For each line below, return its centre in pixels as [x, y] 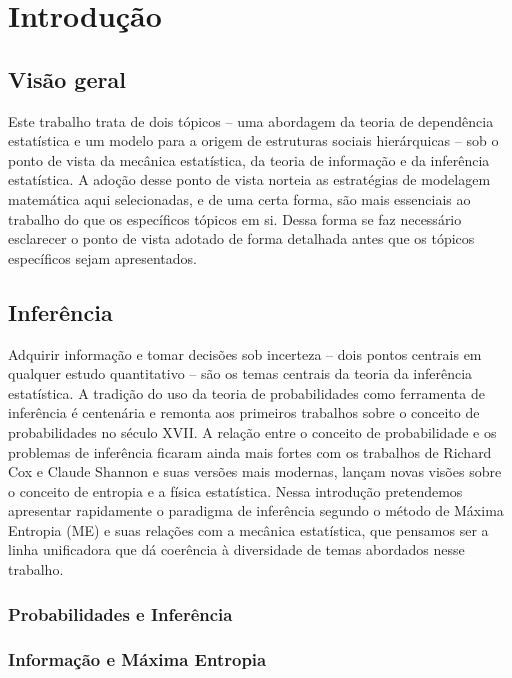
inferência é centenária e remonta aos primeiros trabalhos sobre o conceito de [244, 412]
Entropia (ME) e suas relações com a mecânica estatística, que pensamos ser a [248, 529]
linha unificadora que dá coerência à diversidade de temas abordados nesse [236, 549]
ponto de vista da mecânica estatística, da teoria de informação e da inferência [249, 159]
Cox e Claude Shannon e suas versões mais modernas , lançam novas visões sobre [255, 471]
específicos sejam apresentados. [102, 257]
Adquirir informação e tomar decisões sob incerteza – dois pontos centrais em [245, 353]
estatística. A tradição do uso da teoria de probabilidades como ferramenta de [246, 392]
